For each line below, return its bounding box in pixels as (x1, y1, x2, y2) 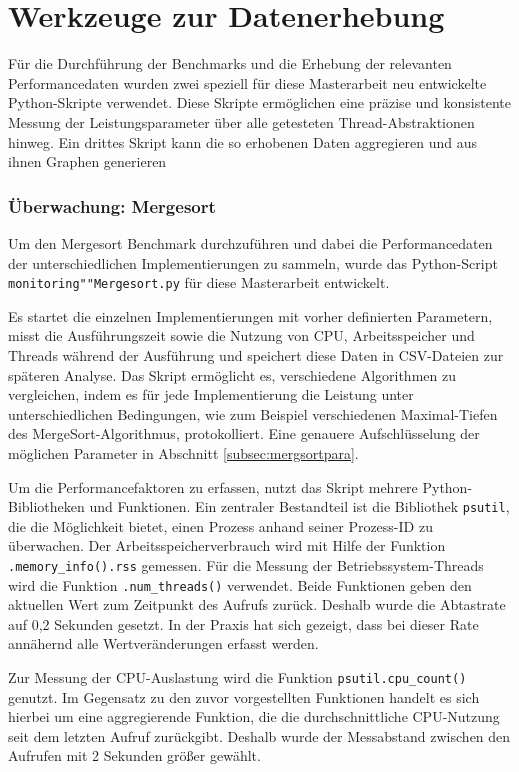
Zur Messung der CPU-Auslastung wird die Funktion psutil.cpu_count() (8, 667, 467, 688)
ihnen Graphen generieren (8, 151, 167, 172)
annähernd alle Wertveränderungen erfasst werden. (8, 633, 319, 654)
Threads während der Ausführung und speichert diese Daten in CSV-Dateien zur (8, 344, 504, 365)
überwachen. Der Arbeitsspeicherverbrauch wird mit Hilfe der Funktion (8, 535, 446, 556)
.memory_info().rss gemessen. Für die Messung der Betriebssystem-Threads (8, 554, 484, 575)
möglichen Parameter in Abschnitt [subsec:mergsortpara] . (8, 442, 359, 463)
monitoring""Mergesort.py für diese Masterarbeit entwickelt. (8, 272, 390, 293)
